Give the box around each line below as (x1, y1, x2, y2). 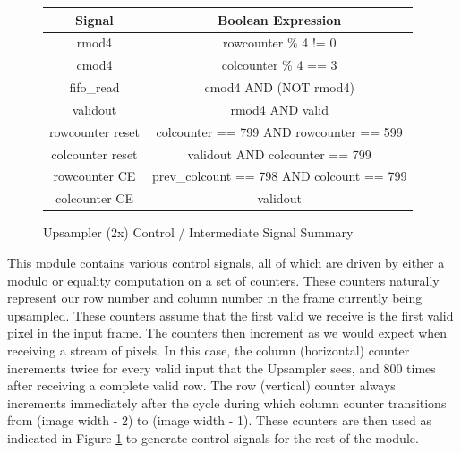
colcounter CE (55, 189, 133, 208)
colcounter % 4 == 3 (221, 56, 337, 74)
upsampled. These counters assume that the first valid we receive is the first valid (7, 305, 454, 324)
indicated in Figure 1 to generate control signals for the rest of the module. (7, 428, 419, 447)
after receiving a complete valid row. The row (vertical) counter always (7, 376, 396, 395)
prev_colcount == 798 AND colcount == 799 (151, 167, 407, 185)
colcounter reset (51, 144, 138, 163)
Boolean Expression (218, 10, 342, 29)
